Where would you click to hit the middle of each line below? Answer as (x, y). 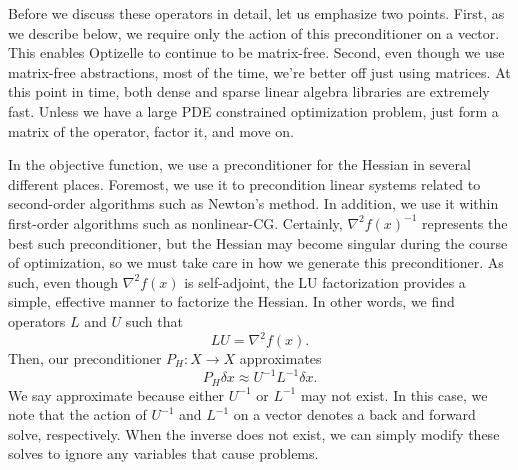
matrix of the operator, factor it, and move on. (151, 130)
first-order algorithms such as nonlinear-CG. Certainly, (175, 222)
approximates (280, 358)
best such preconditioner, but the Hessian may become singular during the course (258, 242)
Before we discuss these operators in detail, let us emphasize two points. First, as (256, 13)
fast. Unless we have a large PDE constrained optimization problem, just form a (253, 110)
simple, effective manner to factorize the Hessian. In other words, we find (231, 301)
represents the (465, 222)
